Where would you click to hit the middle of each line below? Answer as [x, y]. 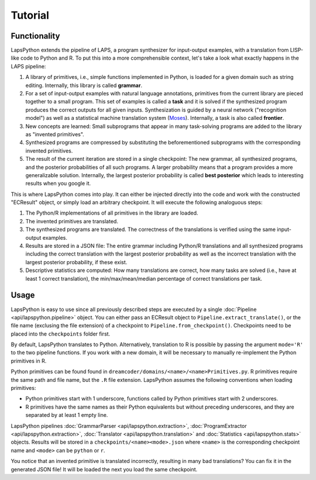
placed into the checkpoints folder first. [61, 334]
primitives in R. [29, 361]
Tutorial [30, 15]
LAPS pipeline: [28, 66]
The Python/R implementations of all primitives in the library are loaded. [112, 213]
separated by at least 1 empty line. [67, 415]
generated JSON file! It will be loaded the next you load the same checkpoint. [104, 469]
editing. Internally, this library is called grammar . [84, 85]
